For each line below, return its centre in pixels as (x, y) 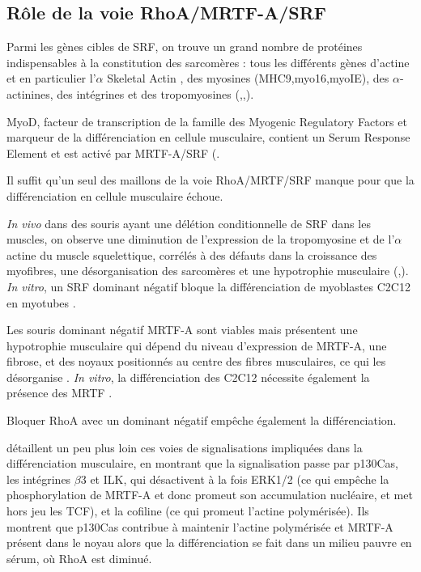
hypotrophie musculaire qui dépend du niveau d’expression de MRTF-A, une (197, 345)
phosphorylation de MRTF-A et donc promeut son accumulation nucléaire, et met (210, 495)
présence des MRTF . (60, 393)
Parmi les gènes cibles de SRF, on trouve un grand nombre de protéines (185, 47)
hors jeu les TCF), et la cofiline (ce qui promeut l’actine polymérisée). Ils (188, 511)
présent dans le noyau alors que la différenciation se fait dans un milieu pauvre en (209, 542)
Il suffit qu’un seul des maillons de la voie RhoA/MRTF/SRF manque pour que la (210, 180)
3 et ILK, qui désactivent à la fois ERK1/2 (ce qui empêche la (235, 479)
